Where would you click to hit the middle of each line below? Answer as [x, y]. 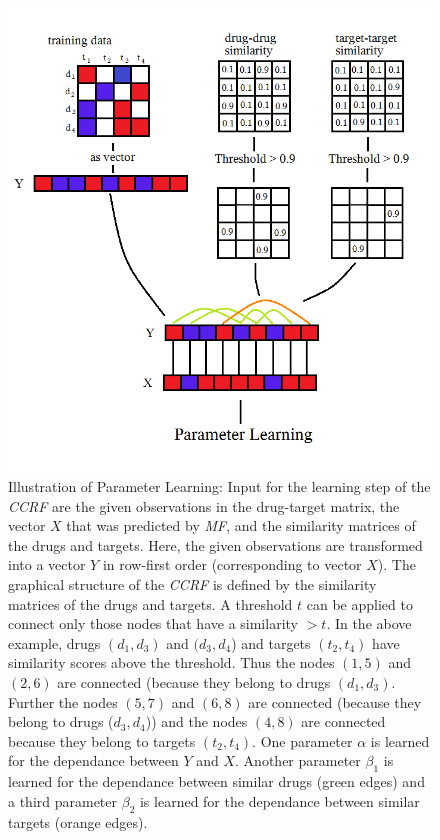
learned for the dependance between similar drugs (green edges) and [216, 781]
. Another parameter [298, 760]
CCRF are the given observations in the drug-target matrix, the [204, 505]
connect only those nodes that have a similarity [153, 623]
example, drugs [54, 642]
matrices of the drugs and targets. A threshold [150, 603]
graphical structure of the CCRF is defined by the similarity [192, 584]
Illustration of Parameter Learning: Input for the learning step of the [219, 486]
